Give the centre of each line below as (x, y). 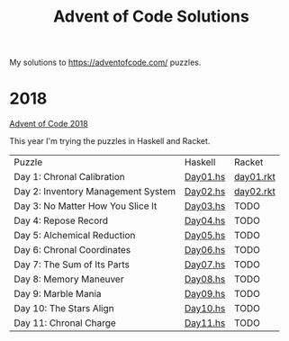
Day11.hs (205, 323)
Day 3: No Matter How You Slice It (86, 206)
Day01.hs (205, 177)
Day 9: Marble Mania (58, 294)
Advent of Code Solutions (151, 17)
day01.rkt (255, 177)
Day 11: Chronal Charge (65, 323)
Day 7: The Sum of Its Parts (72, 265)
